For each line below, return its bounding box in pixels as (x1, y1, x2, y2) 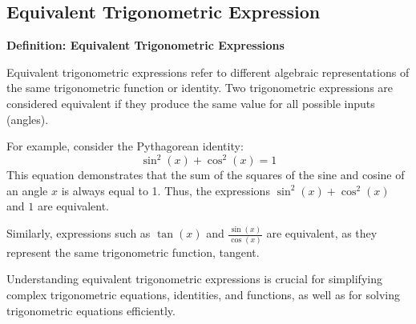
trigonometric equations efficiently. (6, 302, 176, 318)
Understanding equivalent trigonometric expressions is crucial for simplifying (6, 270, 382, 287)
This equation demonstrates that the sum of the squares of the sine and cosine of (6, 166, 405, 183)
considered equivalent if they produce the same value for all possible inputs (6, 94, 375, 111)
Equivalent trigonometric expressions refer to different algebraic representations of (6, 63, 410, 80)
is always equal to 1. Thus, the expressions (61, 182, 270, 198)
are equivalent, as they (266, 225, 378, 242)
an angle (6, 182, 48, 198)
